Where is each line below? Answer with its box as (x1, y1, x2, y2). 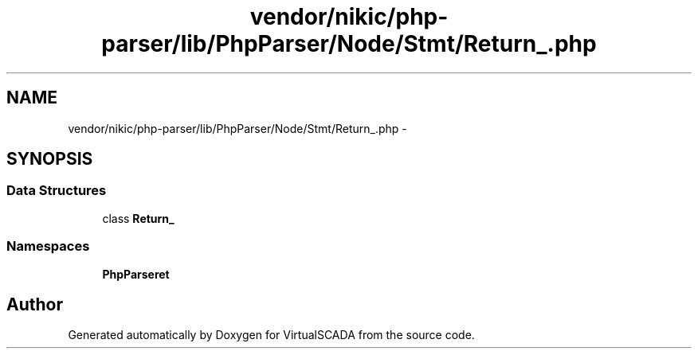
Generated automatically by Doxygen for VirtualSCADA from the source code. (68, 328, 475, 342)
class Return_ (102, 211, 174, 225)
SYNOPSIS (6, 149, 93, 170)
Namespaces (6, 238, 90, 255)
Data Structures (6, 182, 107, 199)
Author (6, 294, 63, 314)
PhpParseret (102, 267, 170, 281)
